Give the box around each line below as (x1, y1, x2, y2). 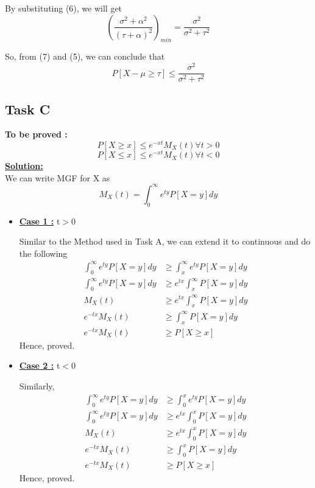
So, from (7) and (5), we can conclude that (5, 50, 165, 63)
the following (19, 246, 68, 259)
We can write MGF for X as (5, 171, 110, 184)
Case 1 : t (19, 214, 60, 227)
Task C (5, 99, 51, 118)
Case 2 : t (19, 359, 60, 372)
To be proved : (5, 128, 68, 141)
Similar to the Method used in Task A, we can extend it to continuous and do (19, 235, 311, 248)
